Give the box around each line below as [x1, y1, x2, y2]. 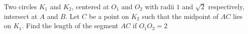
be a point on [89, 11, 129, 21]
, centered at [71, 1, 109, 11]
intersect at [4, 11, 37, 21]
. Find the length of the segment [22, 20, 119, 31]
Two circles [4, 1, 37, 11]
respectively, [208, 1, 245, 11]
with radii [145, 1, 175, 11]
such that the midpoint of [142, 11, 219, 21]
